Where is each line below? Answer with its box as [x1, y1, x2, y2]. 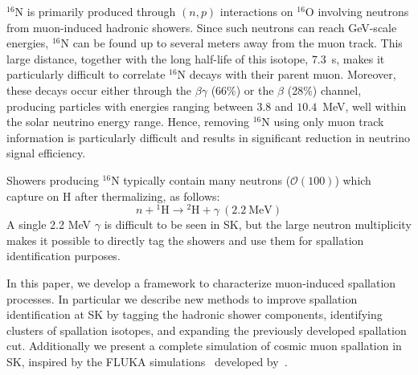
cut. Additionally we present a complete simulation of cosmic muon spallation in [6, 337, 402, 354]
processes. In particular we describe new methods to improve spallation [6, 290, 358, 307]
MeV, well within [322, 97, 407, 114]
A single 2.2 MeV [6, 216, 92, 233]
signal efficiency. [6, 145, 86, 161]
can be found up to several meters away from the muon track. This [72, 35, 403, 51]
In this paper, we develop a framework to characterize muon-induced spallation [6, 274, 396, 291]
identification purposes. [6, 247, 121, 264]
